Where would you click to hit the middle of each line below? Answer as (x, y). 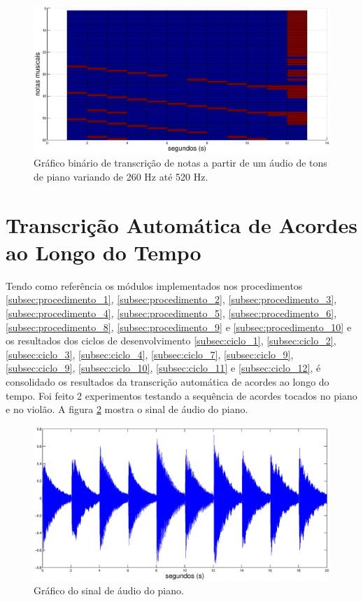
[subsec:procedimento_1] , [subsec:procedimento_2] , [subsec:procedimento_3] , (171, 299)
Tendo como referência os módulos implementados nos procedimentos (154, 285)
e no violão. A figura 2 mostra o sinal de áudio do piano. (127, 409)
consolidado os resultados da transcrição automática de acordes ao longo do (168, 381)
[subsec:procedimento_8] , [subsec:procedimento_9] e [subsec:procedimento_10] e (179, 327)
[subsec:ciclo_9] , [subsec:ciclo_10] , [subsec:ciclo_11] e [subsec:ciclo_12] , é (163, 368)
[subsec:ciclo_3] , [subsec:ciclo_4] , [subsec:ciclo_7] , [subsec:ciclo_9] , (150, 354)
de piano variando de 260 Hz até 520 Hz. (121, 176)
